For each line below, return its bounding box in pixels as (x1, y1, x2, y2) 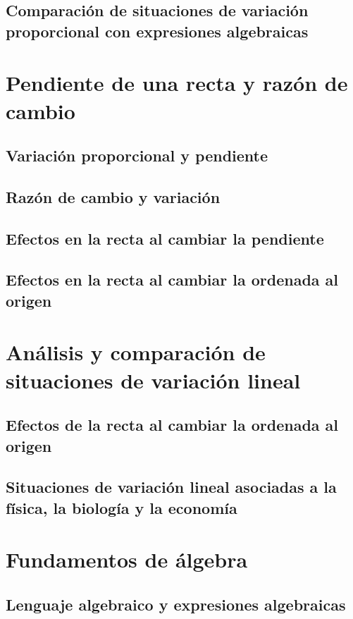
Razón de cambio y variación (6, 185, 221, 207)
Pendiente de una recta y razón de (6, 68, 348, 97)
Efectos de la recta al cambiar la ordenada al (6, 414, 339, 436)
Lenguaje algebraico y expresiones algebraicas (6, 593, 346, 615)
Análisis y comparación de (6, 338, 266, 367)
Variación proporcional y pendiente (6, 145, 268, 166)
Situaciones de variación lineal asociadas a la (6, 476, 337, 498)
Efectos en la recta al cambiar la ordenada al (6, 269, 339, 290)
